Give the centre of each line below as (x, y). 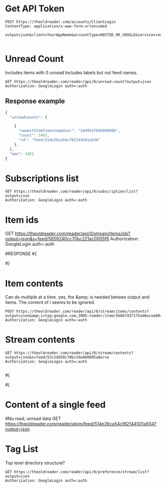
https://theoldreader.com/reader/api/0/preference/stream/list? (82, 472)
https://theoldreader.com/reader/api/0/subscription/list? (76, 191)
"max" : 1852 (22, 154)
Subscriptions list (42, 178)
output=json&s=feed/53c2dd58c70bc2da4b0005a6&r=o (57, 358)
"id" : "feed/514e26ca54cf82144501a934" (59, 140)
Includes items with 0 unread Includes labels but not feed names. (71, 72)
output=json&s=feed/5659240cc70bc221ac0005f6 (57, 239)
